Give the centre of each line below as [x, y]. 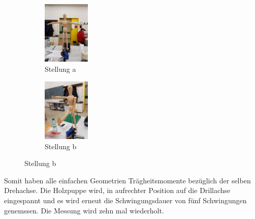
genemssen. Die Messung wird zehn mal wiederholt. [84, 210]
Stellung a [60, 69]
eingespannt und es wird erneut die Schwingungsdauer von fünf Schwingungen [125, 200]
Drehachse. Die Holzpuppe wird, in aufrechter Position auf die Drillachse [117, 190]
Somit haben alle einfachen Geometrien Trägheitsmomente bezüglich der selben [127, 180]
